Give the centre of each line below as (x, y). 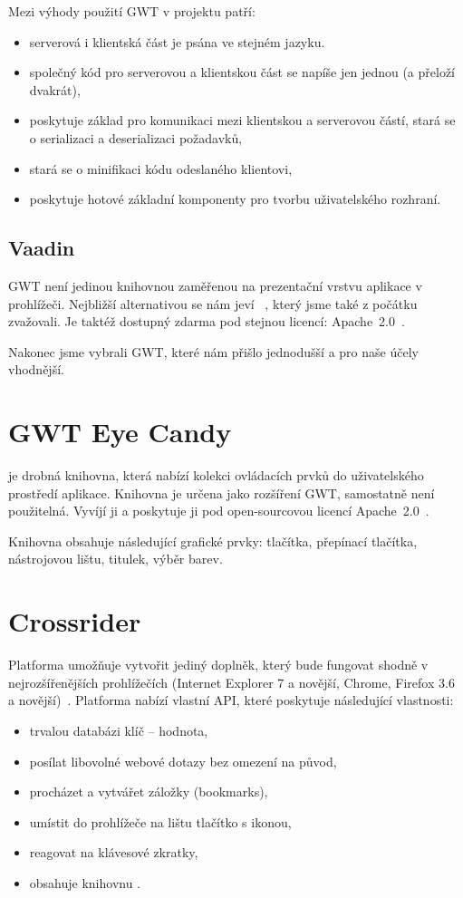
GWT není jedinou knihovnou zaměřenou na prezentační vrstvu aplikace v (215, 285)
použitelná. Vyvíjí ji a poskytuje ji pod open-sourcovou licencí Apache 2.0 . (219, 511)
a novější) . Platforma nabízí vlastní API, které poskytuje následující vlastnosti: (231, 700)
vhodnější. (36, 369)
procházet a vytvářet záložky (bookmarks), (149, 792)
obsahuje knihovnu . (85, 882)
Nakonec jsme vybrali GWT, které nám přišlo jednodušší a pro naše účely (213, 351)
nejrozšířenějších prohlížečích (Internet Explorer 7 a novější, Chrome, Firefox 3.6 (231, 682)
